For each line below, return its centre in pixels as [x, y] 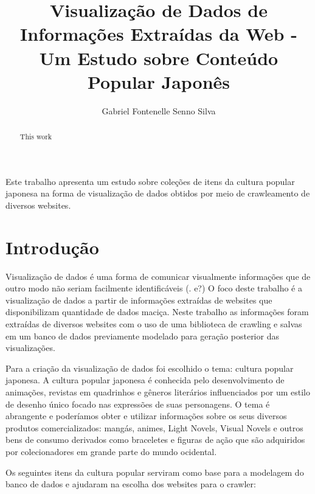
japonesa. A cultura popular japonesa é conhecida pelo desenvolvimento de [145, 380]
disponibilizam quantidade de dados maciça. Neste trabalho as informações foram [157, 312]
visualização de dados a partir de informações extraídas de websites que [139, 300]
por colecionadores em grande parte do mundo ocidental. [111, 451]
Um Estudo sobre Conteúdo [159, 57]
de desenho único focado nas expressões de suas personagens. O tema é [138, 404]
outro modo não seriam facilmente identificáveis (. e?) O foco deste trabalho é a [154, 288]
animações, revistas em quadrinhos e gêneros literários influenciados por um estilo [158, 391]
